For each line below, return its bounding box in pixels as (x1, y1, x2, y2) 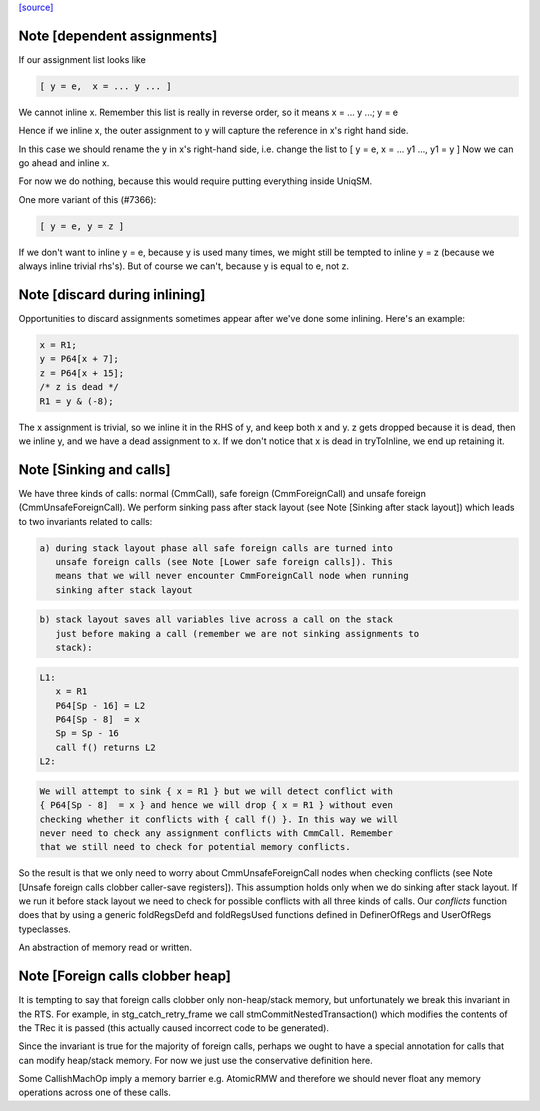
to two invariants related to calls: (18, 515, 153, 527)
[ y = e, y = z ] (39, 220, 125, 232)
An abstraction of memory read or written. (18, 941, 192, 954)
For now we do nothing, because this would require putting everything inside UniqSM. (18, 175, 373, 187)
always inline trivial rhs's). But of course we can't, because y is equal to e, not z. (18, 260, 350, 272)
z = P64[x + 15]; (39, 367, 125, 379)
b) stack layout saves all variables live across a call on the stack (39, 614, 394, 625)
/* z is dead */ (39, 381, 120, 393)
